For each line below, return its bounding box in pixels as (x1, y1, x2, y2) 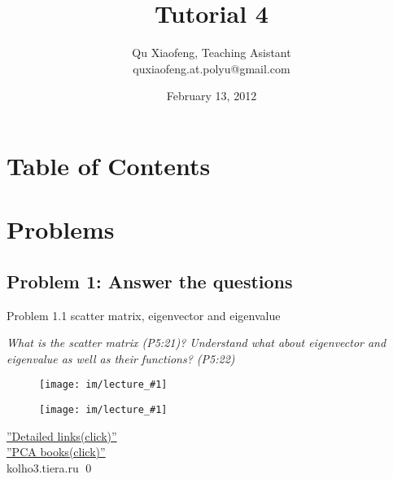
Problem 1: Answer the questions (7, 268, 293, 293)
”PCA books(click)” (7, 443, 106, 460)
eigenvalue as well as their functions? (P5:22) (7, 349, 235, 367)
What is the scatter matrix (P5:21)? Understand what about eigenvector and (7, 334, 386, 351)
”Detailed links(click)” (7, 427, 117, 444)
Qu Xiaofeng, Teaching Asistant (132, 44, 291, 61)
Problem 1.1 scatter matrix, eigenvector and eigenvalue (7, 306, 281, 323)
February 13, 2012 (166, 87, 257, 104)
